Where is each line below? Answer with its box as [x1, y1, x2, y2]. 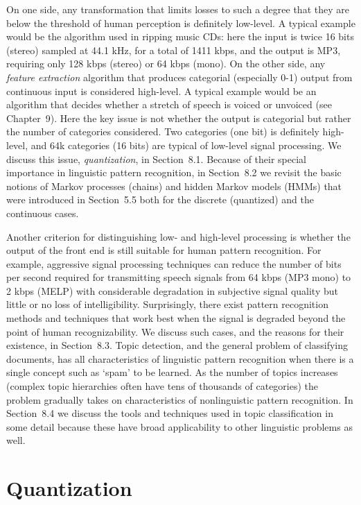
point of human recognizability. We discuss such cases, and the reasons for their [6, 324, 344, 339]
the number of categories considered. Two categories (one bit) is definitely [6, 124, 319, 139]
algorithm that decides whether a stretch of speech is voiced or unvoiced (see [6, 97, 332, 112]
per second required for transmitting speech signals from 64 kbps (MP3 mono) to [6, 270, 351, 284]
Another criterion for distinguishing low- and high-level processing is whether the [6, 229, 351, 243]
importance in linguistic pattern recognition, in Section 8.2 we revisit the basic [6, 165, 342, 180]
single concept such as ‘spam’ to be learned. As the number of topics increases [6, 365, 338, 379]
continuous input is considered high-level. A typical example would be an [6, 83, 317, 98]
